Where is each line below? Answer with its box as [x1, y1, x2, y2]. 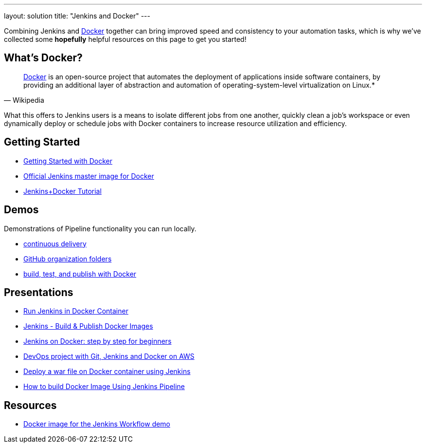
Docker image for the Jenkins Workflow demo [23, 420, 171, 428]
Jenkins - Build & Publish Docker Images [23, 322, 153, 331]
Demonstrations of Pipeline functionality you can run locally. [4, 224, 196, 233]
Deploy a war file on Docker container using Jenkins [23, 367, 191, 376]
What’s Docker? [4, 52, 83, 64]
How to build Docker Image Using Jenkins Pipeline [23, 382, 185, 391]
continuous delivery [23, 239, 87, 248]
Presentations [4, 286, 73, 298]
